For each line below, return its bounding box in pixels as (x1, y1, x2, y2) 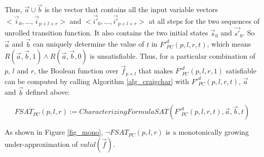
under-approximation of (5, 138, 78, 149)
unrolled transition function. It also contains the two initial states (5, 27, 208, 38)
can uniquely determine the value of (33, 38, 144, 49)
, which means (207, 38, 251, 49)
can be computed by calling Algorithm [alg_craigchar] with (5, 75, 190, 86)
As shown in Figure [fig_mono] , (5, 127, 103, 137)
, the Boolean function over (34, 65, 119, 76)
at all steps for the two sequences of (148, 16, 259, 26)
